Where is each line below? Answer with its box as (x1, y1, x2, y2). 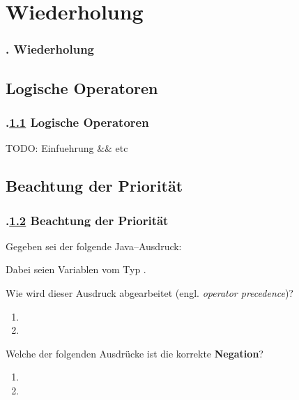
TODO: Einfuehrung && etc (6, 141, 128, 155)
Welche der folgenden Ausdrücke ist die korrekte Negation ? (6, 346, 263, 360)
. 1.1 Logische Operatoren (6, 113, 149, 130)
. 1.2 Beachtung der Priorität (6, 211, 169, 229)
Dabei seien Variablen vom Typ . (6, 262, 146, 277)
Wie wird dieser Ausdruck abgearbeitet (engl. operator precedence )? (6, 286, 293, 300)
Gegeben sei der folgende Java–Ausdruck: (6, 238, 182, 253)
